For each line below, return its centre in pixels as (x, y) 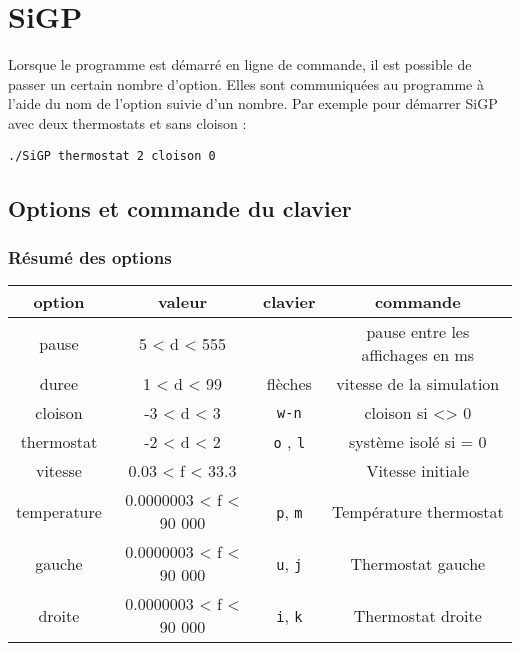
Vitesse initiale (418, 471)
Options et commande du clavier (180, 207)
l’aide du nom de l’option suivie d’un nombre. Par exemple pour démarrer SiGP (253, 103)
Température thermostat (417, 511)
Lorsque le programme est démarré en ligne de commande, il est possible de (240, 64)
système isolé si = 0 (417, 442)
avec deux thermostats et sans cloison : (127, 122)
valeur (182, 302)
